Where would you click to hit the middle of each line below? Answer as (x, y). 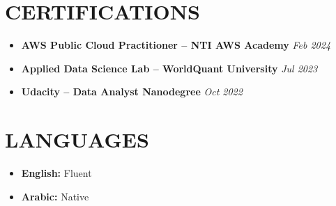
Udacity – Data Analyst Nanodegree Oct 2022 (132, 92)
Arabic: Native (55, 196)
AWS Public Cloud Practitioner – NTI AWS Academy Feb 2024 (176, 45)
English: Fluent (56, 173)
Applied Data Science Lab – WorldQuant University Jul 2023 (169, 68)
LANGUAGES (77, 140)
